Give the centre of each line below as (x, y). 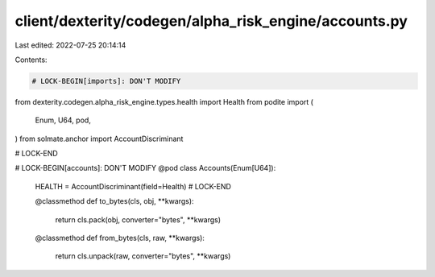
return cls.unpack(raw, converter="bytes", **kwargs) (143, 256)
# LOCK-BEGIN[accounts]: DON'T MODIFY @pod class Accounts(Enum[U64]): (145, 168)
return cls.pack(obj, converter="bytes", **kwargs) (138, 219)
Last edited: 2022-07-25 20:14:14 (70, 45)
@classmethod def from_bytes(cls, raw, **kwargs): (120, 238)
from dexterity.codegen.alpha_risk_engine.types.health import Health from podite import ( (164, 101)
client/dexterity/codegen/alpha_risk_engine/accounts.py (211, 21)
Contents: (31, 60)
